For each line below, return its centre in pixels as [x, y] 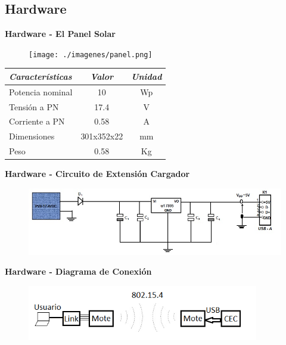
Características [41, 76]
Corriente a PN [37, 121]
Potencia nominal [41, 91]
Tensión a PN [34, 106]
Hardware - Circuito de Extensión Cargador [97, 174]
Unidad [147, 76]
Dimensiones [32, 136]
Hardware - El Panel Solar [60, 34]
